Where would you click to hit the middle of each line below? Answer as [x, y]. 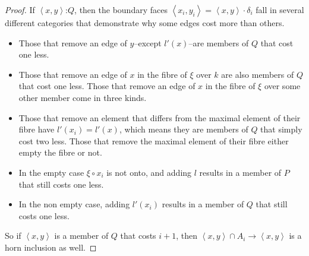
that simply [281, 129]
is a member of [81, 236]
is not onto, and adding [149, 172]
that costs [138, 236]
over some [282, 86]
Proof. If [20, 10]
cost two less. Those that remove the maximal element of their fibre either [154, 140]
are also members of [258, 74]
